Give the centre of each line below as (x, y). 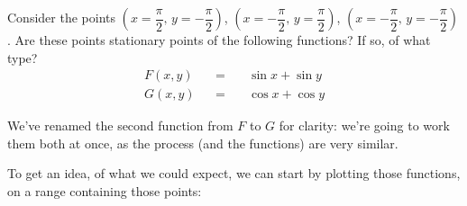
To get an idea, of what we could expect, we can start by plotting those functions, (234, 173)
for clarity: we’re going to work (364, 125)
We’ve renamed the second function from (120, 125)
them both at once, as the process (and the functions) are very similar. (203, 143)
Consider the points (61, 17)
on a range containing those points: (105, 191)
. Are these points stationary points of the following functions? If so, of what (219, 40)
